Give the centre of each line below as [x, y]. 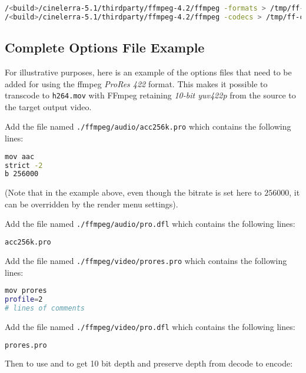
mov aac [20, 156]
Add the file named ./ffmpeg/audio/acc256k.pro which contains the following [148, 126]
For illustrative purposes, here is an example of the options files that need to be [148, 72]
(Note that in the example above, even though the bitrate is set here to [133, 192]
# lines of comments [45, 308]
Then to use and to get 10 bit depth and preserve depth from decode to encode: [149, 363]
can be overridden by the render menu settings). [92, 204]
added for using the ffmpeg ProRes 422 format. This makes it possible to [136, 83]
